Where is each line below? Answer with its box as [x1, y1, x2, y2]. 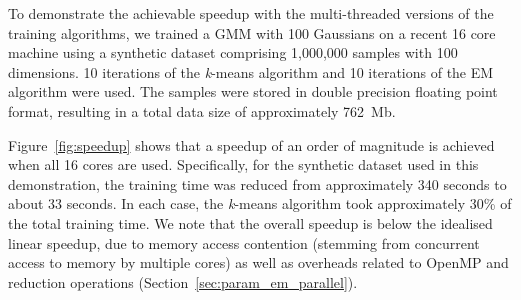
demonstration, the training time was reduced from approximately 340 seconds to [8, 173, 507, 194]
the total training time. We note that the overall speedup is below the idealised [8, 212, 493, 233]
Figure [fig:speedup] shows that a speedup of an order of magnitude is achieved [8, 134, 495, 155]
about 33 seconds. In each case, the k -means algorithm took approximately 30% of [8, 193, 512, 214]
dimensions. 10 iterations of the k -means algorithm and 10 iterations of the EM [8, 61, 494, 82]
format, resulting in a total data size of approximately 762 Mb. [8, 100, 396, 121]
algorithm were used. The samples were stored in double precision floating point [8, 81, 498, 102]
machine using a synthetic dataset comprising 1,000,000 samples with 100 [8, 42, 458, 63]
